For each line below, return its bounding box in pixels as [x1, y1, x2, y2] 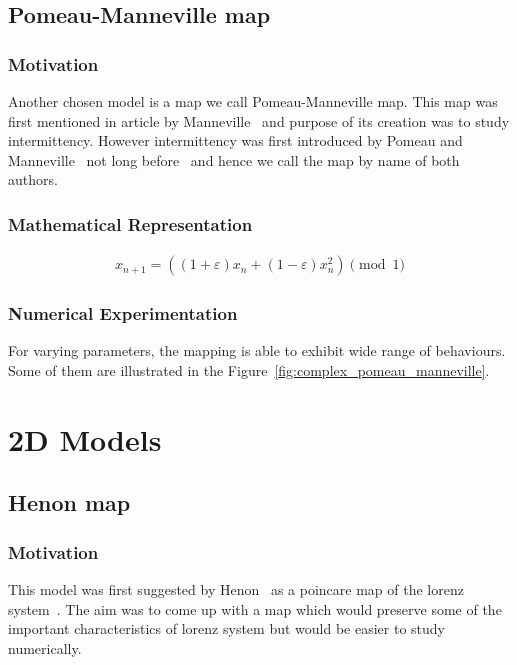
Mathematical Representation [8, 211, 253, 236]
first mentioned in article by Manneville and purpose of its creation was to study [8, 110, 510, 131]
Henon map [8, 487, 131, 518]
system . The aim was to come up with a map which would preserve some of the [8, 598, 502, 619]
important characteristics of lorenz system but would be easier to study [8, 618, 445, 639]
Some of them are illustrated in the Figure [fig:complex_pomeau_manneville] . [8, 360, 490, 381]
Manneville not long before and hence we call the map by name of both [8, 149, 460, 170]
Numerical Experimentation [8, 301, 238, 326]
